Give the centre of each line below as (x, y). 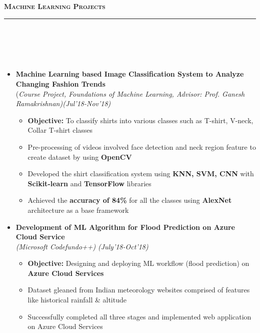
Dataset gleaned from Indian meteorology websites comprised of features (139, 290)
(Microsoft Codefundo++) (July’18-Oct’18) (82, 246)
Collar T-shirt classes (60, 130)
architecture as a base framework (78, 210)
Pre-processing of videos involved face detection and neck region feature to (142, 146)
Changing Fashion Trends (60, 83)
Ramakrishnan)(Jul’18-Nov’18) (63, 103)
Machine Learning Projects (55, 6)
